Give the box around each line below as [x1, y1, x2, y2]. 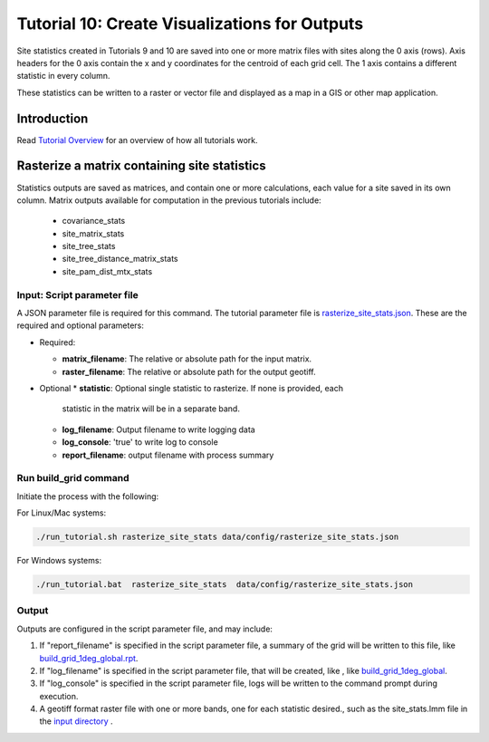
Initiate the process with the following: [16, 490, 159, 502]
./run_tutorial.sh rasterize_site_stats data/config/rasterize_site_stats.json [35, 532, 399, 543]
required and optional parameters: [16, 320, 145, 331]
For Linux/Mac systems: [16, 507, 107, 518]
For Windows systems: [16, 555, 102, 566]
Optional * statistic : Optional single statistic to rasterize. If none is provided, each [39, 382, 344, 393]
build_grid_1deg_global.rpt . [39, 652, 139, 663]
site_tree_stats [62, 241, 116, 252]
